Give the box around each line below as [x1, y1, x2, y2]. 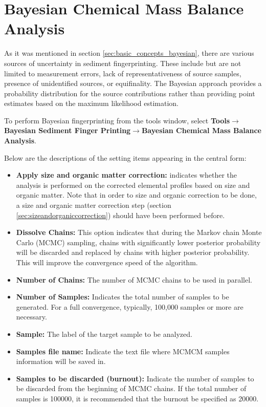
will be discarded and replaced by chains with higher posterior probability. [16, 247, 250, 258]
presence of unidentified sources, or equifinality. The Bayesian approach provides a [4, 78, 262, 89]
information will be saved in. [16, 356, 106, 367]
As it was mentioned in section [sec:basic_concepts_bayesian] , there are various [4, 48, 254, 58]
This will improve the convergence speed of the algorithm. [16, 257, 198, 267]
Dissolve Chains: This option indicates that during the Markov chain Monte [16, 227, 262, 238]
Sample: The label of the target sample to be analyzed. [16, 328, 192, 339]
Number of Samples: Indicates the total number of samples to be [16, 291, 229, 302]
